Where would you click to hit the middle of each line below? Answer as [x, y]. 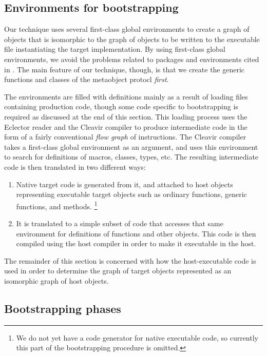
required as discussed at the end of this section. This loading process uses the [126, 116]
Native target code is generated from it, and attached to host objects [125, 184]
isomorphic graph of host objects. [56, 280]
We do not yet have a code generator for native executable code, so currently [137, 337]
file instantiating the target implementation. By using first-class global [115, 49]
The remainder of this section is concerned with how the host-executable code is [130, 260]
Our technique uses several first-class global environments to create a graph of [127, 29]
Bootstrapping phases [63, 308]
